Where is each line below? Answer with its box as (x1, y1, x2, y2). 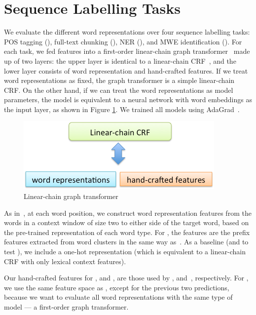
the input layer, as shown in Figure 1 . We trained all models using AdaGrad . (4, 104, 240, 114)
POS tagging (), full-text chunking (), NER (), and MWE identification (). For (4, 36, 242, 46)
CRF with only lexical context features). (4, 256, 126, 266)
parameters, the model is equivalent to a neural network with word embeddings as (4, 94, 252, 105)
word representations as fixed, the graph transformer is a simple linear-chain (4, 75, 235, 85)
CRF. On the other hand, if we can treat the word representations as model (4, 84, 233, 95)
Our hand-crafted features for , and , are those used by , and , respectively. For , (4, 273, 249, 283)
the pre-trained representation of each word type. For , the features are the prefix (4, 227, 250, 237)
